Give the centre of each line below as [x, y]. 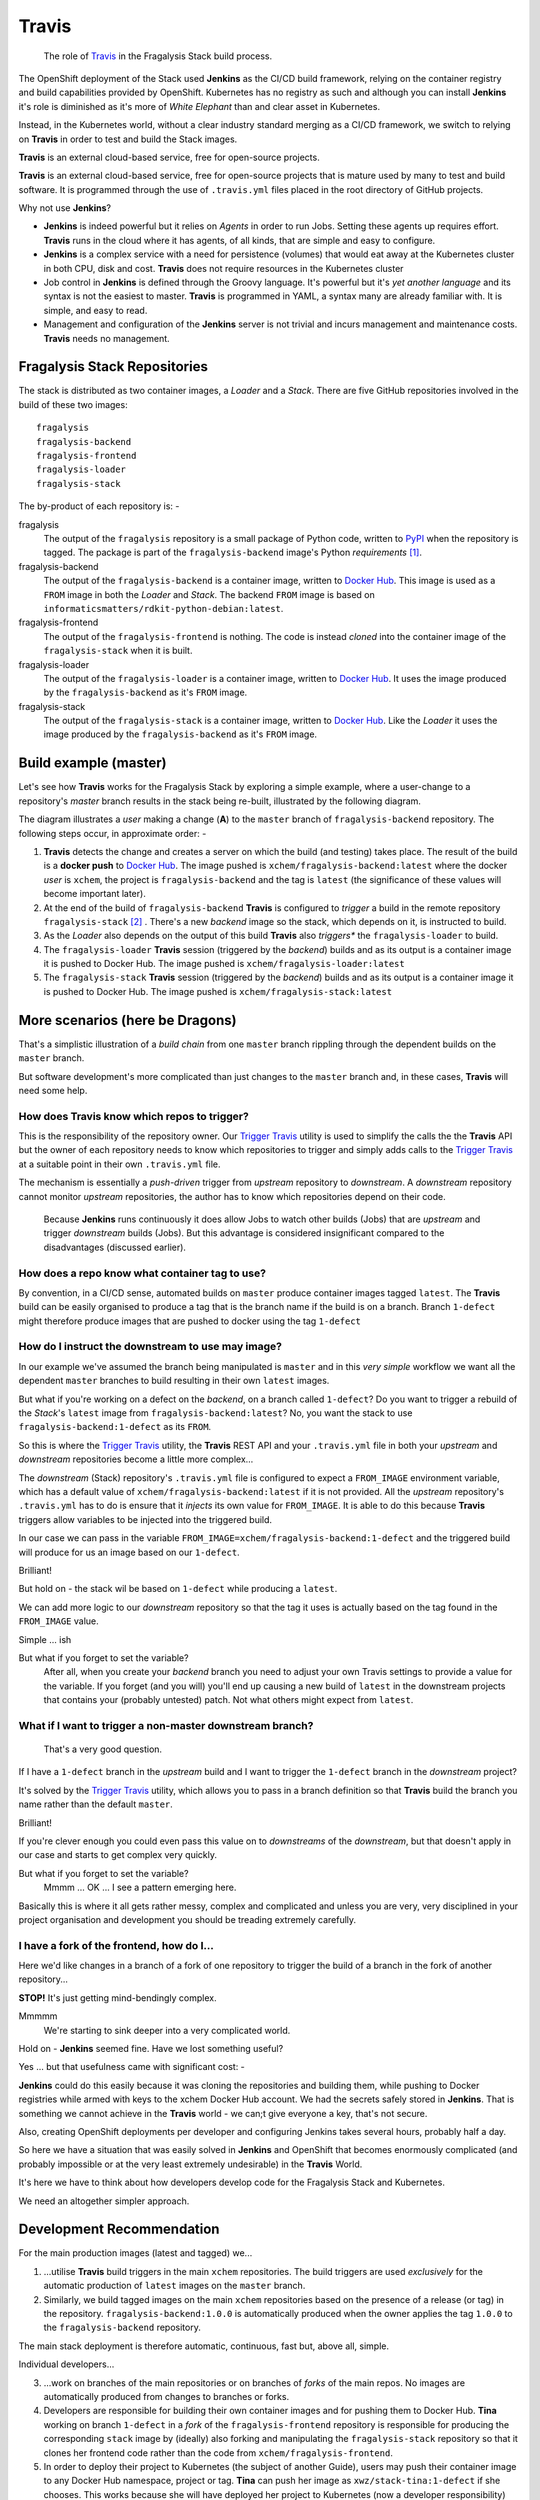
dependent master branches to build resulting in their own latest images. [174, 1381]
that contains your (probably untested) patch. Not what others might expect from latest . [228, 1700]
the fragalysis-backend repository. [122, 2327]
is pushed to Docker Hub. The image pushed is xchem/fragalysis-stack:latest [218, 991]
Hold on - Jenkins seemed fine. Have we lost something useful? [151, 2049]
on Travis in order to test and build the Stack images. [128, 139]
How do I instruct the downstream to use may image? [150, 1347]
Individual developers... [66, 2364]
